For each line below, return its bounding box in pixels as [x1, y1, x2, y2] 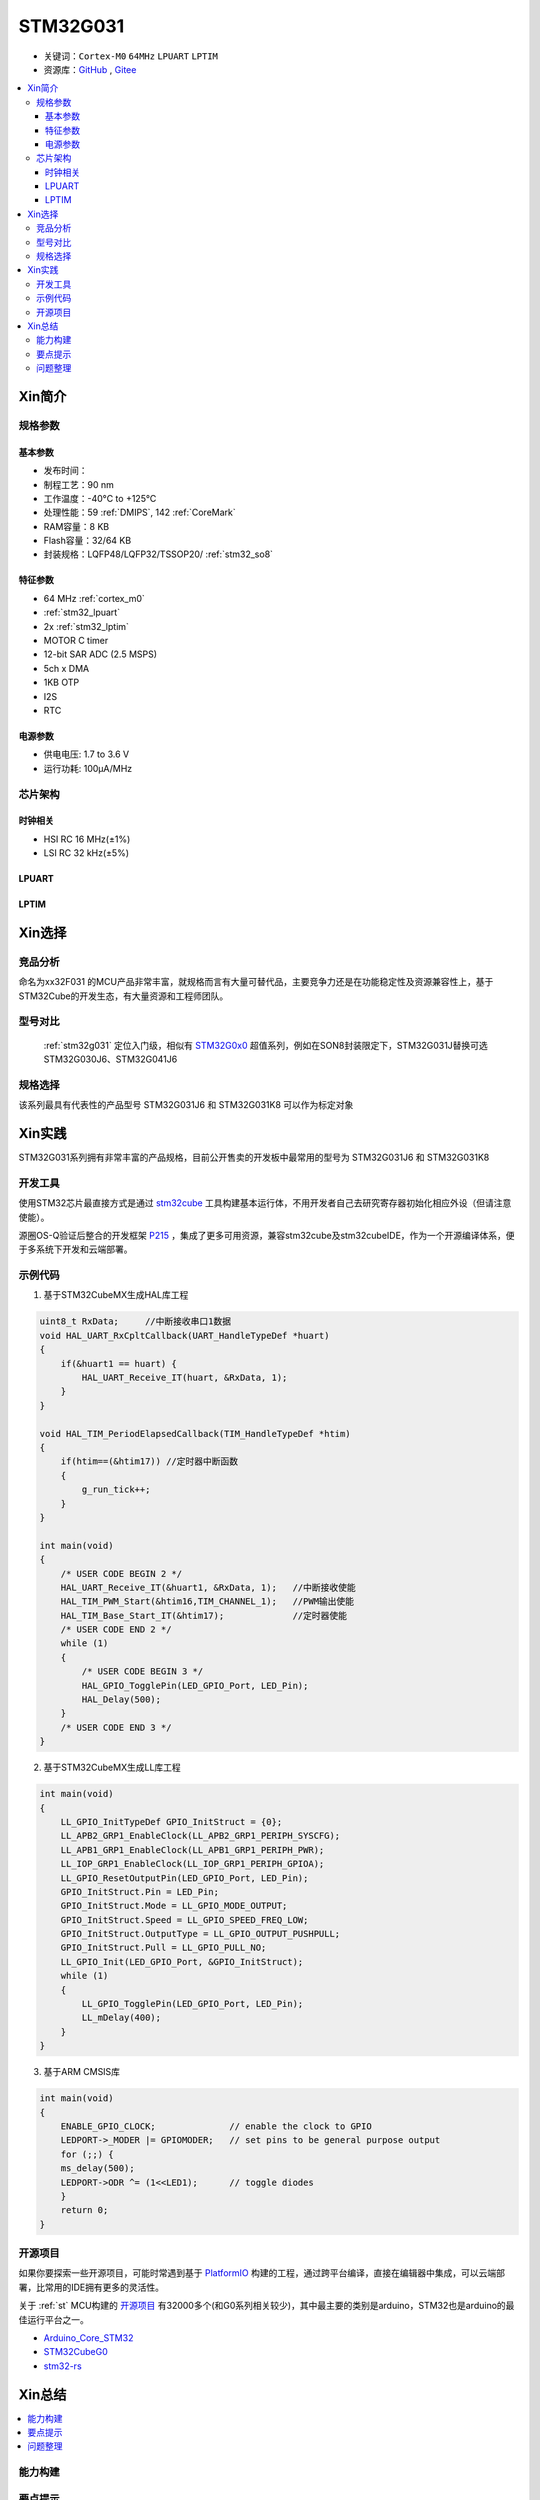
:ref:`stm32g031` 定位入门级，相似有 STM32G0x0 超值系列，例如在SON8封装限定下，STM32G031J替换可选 [43, 1039, 489, 1051]
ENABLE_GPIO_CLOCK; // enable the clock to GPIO [60, 2120, 372, 2132]
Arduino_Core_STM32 [43, 2331, 134, 2344]
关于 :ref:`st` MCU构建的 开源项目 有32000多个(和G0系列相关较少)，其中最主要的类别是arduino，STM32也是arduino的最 [18, 2300, 515, 2312]
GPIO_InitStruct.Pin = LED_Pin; [60, 1886, 220, 1897]
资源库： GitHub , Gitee [43, 63, 137, 75]
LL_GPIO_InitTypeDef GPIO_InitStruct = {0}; [60, 1816, 283, 1827]
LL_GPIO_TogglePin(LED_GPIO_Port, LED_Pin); [81, 1998, 304, 2010]
